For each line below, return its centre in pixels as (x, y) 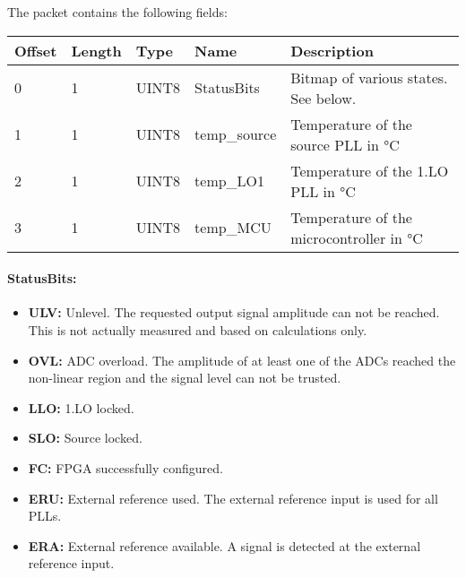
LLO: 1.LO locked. (81, 407)
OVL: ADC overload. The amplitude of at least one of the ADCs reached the (242, 360)
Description (332, 50)
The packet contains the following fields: (117, 12)
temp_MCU (233, 228)
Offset (36, 50)
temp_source (236, 134)
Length (96, 50)
